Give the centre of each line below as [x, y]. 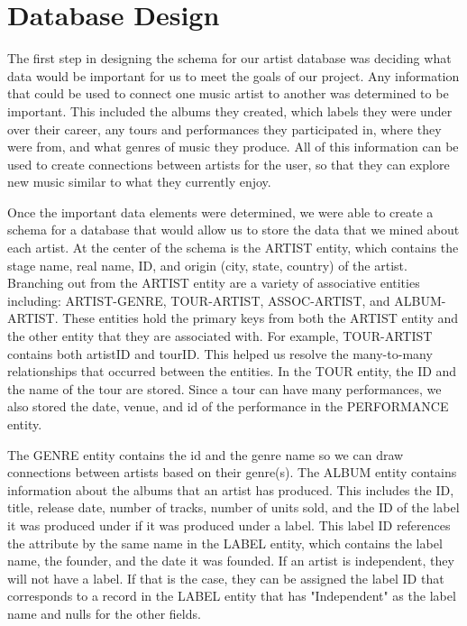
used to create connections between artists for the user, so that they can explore [229, 164]
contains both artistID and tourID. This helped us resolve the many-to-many [220, 353]
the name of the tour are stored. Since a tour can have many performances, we [224, 388]
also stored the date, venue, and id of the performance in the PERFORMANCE [228, 406]
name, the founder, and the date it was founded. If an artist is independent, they [231, 561]
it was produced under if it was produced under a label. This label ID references [229, 525]
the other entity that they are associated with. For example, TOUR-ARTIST [220, 336]
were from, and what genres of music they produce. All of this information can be [233, 147]
